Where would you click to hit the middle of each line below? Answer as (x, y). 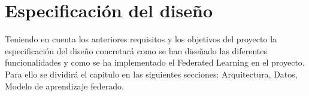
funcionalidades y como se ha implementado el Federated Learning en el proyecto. (155, 62)
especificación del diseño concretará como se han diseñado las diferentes (136, 50)
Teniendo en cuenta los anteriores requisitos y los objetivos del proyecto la (141, 39)
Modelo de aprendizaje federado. (64, 86)
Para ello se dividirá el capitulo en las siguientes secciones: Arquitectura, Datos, (151, 74)
